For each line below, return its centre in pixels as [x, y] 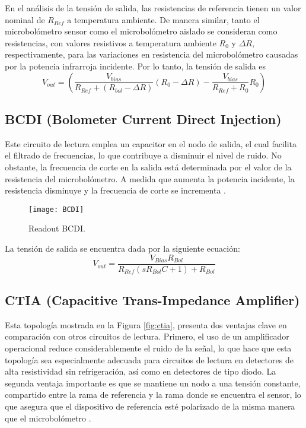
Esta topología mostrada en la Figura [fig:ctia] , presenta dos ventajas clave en [146, 324]
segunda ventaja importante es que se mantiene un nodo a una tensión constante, [153, 383]
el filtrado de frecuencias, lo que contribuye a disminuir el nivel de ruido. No [143, 155]
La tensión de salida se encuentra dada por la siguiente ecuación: [122, 248]
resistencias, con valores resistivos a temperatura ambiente [111, 42]
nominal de [25, 19]
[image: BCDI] [56, 209]
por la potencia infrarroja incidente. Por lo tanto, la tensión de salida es [136, 66]
